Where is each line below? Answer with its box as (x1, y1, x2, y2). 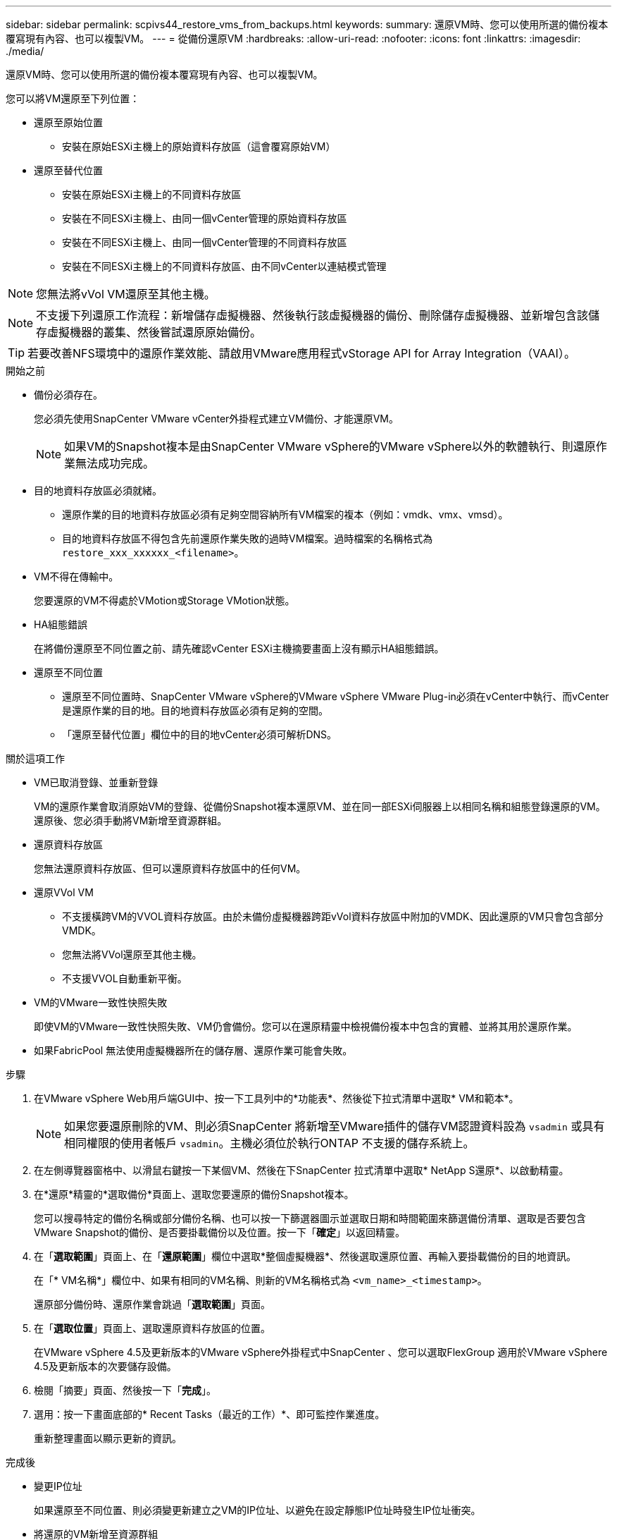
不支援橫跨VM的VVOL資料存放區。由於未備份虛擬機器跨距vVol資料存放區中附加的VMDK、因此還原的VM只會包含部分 (62, 910, 604, 922)
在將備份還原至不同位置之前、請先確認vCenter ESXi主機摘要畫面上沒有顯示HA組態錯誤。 (34, 642, 444, 654)
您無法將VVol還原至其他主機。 (62, 948, 202, 960)
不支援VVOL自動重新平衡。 (62, 972, 187, 984)
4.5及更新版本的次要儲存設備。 (34, 1360, 177, 1372)
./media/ (6, 45, 44, 57)
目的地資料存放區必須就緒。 (34, 484, 162, 496)
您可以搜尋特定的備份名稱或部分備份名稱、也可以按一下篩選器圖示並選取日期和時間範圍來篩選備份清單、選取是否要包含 (34, 1212, 586, 1224)
